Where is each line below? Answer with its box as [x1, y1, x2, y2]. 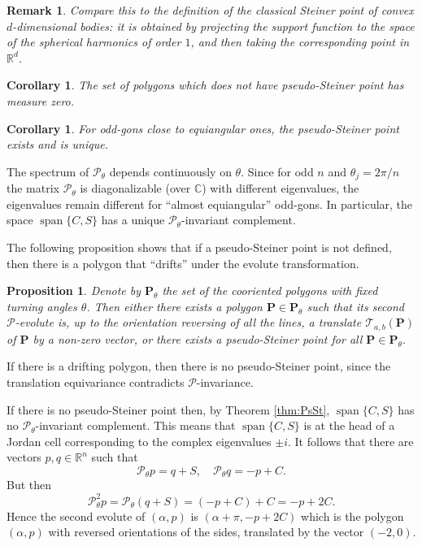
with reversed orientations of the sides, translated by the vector [48, 523, 364, 540]
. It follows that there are [287, 432, 414, 449]
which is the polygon [301, 507, 404, 524]
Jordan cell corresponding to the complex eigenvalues [7, 432, 272, 449]
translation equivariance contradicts [7, 374, 185, 390]
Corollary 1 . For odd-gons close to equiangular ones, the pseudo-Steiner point [7, 119, 399, 136]
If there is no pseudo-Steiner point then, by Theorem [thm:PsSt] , [7, 401, 330, 418]
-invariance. [196, 374, 254, 390]
